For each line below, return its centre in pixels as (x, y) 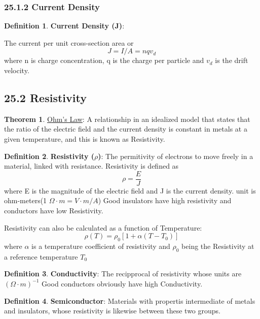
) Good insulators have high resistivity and (165, 200)
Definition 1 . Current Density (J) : (64, 26)
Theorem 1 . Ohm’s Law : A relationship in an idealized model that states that (127, 119)
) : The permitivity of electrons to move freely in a (176, 156)
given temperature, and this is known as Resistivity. (85, 138)
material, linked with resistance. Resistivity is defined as (91, 166)
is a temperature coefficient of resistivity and (101, 246)
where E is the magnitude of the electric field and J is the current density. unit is (130, 190)
